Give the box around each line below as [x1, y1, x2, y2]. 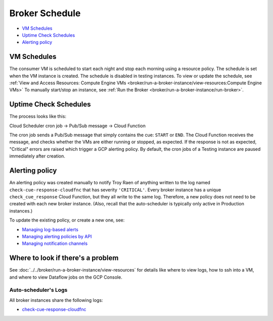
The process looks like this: [9, 114, 67, 120]
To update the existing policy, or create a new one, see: [9, 217, 125, 223]
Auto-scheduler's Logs [9, 287, 68, 294]
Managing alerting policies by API [22, 233, 92, 239]
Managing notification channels [22, 240, 88, 247]
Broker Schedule [9, 8, 81, 19]
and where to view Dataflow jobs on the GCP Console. [9, 274, 122, 280]
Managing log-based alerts [22, 226, 78, 232]
